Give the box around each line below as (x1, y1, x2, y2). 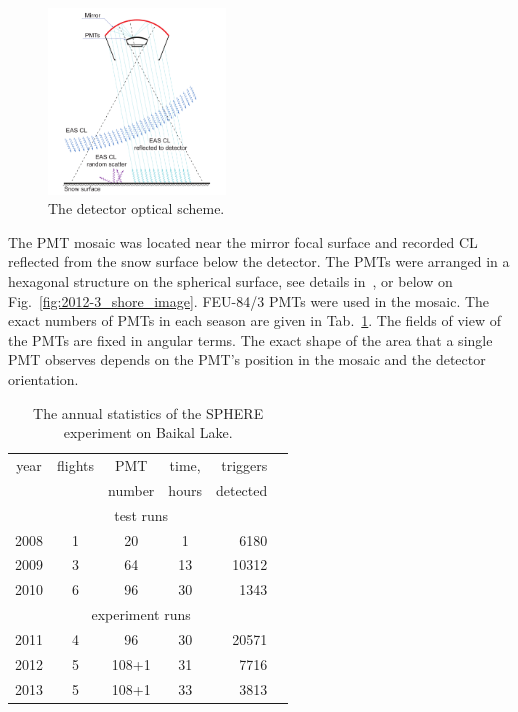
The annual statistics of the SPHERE (33, 402, 264, 423)
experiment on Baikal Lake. (63, 422, 233, 443)
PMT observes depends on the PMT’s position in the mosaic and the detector (8, 349, 486, 370)
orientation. (8, 368, 79, 389)
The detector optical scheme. (48, 198, 225, 219)
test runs (114, 504, 169, 525)
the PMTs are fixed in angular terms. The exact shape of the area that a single (8, 329, 493, 350)
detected (215, 479, 268, 500)
